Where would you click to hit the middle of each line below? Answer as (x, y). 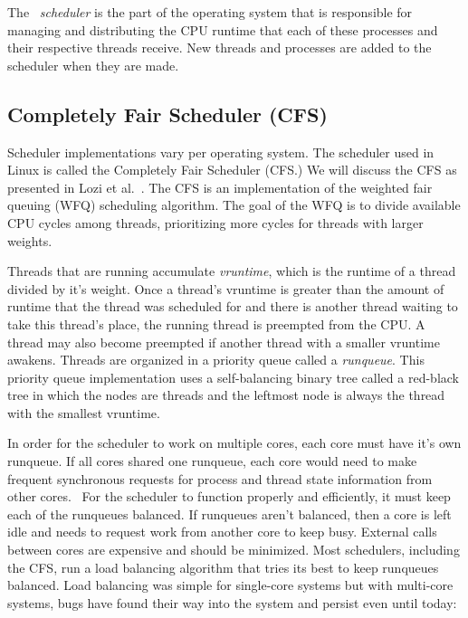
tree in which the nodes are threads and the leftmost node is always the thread (226, 395)
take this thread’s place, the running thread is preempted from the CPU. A (216, 323)
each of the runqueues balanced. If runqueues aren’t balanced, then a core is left (229, 513)
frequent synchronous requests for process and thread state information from (220, 478)
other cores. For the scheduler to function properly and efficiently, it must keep (229, 496)
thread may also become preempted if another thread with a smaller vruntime (224, 342)
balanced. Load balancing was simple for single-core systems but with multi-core (230, 585)
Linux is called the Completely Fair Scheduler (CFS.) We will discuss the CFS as (232, 170)
